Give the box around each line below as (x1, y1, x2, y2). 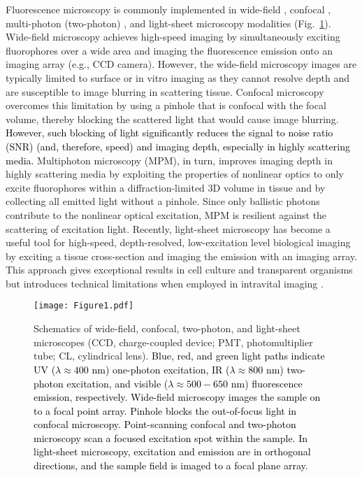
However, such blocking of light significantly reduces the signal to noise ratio (6, 125, 333, 140)
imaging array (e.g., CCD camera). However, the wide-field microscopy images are (6, 57, 357, 71)
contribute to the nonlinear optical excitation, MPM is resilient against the (6, 207, 327, 222)
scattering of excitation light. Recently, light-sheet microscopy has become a (6, 221, 331, 236)
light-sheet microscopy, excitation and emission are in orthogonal (34, 444, 311, 459)
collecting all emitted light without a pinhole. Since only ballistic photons (6, 194, 320, 208)
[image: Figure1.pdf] (34, 301, 134, 311)
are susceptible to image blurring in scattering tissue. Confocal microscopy (6, 84, 324, 99)
